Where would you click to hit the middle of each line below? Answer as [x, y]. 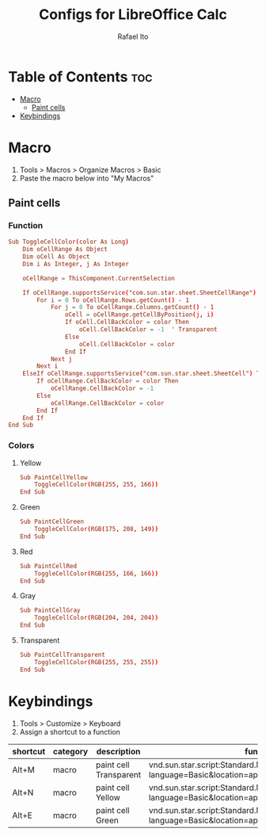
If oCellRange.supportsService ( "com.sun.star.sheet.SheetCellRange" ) [140, 292]
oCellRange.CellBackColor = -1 [102, 389]
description [118, 751]
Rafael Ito [133, 36]
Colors [21, 445]
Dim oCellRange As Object [65, 250]
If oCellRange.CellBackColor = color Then [108, 381]
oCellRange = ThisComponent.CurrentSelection [99, 278]
